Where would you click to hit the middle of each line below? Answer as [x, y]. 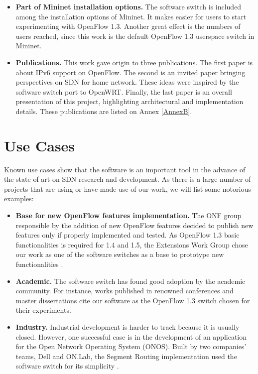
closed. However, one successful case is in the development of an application [131, 336]
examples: [19, 198]
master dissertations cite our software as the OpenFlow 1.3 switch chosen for [133, 300]
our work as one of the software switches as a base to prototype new [120, 254]
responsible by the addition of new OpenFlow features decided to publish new [134, 225]
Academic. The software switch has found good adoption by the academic [130, 281]
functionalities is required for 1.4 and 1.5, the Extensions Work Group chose [132, 244]
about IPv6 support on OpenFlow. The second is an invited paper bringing [130, 72]
